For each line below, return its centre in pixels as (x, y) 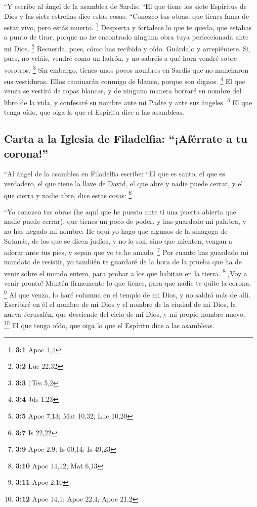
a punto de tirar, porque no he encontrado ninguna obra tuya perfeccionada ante (126, 37)
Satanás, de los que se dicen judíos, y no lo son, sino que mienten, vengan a (118, 240)
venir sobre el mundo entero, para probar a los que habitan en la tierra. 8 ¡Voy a (126, 273)
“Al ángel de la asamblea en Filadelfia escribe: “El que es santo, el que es (115, 174)
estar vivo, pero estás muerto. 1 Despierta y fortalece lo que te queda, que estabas (128, 26)
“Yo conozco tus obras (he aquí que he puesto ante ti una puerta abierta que (120, 211)
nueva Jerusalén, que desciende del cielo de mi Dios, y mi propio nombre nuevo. (125, 314)
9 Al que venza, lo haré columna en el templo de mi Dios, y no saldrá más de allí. (127, 294)
